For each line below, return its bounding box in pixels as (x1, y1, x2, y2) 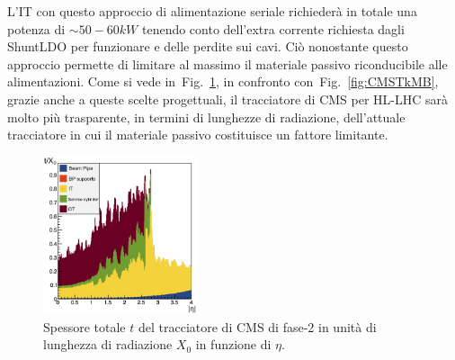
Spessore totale (43, 317, 126, 336)
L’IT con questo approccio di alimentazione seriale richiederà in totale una (7, 2, 417, 20)
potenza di (7, 19, 66, 38)
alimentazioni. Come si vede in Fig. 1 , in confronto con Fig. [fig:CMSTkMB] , (7, 72, 439, 91)
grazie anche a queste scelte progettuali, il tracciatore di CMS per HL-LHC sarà (7, 89, 449, 108)
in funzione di (195, 335, 272, 354)
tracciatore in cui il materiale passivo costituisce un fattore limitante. (7, 125, 388, 144)
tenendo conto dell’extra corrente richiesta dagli (141, 19, 405, 38)
